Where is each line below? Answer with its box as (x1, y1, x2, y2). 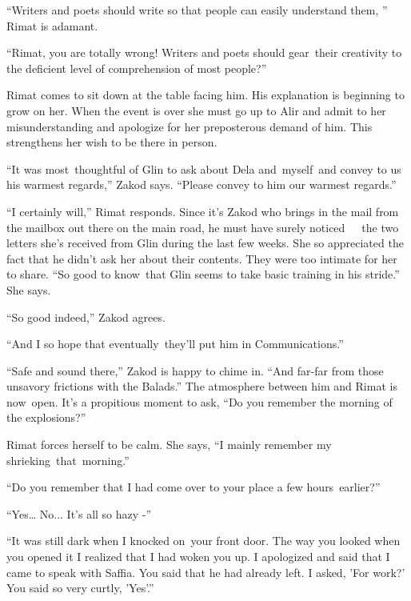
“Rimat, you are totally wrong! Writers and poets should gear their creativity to (6, 44, 402, 61)
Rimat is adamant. (6, 17, 98, 34)
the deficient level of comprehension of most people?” (6, 59, 267, 76)
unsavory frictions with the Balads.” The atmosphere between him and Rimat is (6, 378, 397, 395)
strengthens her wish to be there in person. (6, 134, 217, 150)
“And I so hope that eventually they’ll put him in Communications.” (6, 335, 344, 352)
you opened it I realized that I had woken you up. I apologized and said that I (6, 548, 390, 565)
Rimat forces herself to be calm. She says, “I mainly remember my (6, 436, 332, 453)
